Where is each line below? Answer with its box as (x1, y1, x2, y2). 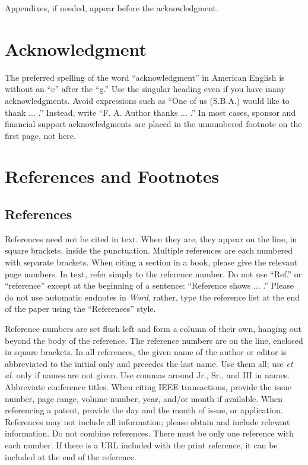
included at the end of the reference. (5, 450, 136, 463)
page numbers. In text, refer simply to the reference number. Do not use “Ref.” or (5, 267, 302, 280)
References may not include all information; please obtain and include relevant (5, 415, 290, 428)
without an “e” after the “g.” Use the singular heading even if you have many (5, 83, 285, 95)
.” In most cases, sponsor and (190, 106, 296, 118)
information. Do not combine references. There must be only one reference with (5, 427, 294, 439)
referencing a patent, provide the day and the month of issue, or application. (5, 404, 283, 416)
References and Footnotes (5, 164, 220, 188)
